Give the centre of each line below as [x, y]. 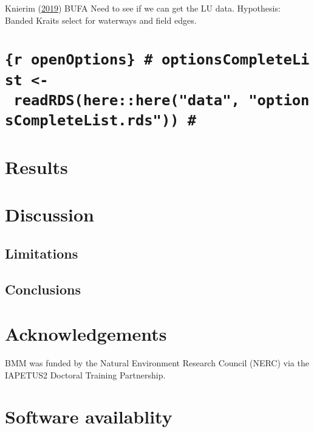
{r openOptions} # [79, 60]
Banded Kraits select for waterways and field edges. [101, 20]
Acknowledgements [86, 334]
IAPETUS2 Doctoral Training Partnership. [85, 375]
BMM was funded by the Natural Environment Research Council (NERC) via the [157, 363]
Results [36, 166]
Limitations [42, 253]
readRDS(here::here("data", [127, 100]
